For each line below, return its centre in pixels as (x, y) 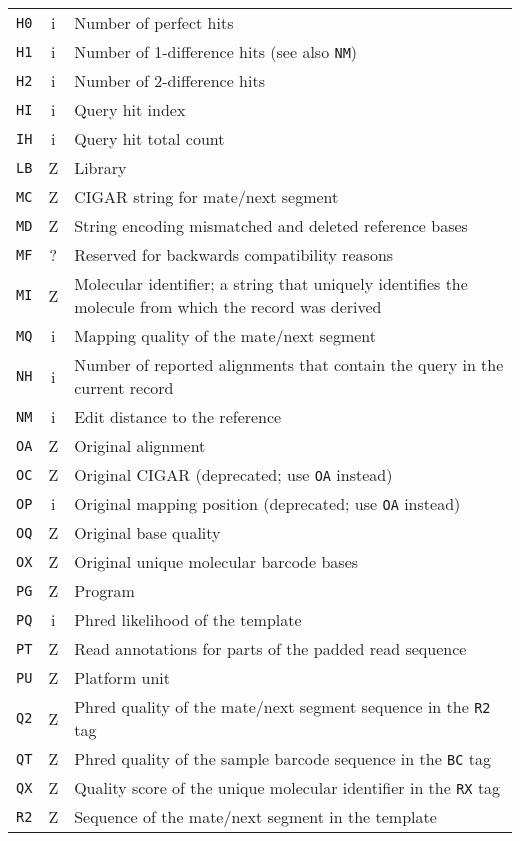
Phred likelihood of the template (188, 619)
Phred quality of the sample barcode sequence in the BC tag (283, 758)
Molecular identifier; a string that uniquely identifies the (271, 283)
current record (124, 387)
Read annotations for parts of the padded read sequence (270, 648)
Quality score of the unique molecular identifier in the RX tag (287, 787)
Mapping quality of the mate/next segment (225, 335)
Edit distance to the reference (178, 416)
